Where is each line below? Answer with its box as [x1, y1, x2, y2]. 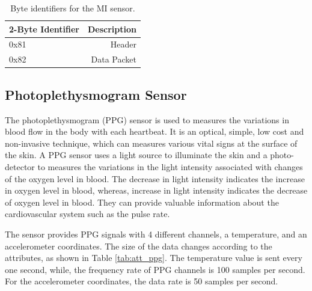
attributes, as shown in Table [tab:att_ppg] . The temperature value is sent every [5, 251, 302, 264]
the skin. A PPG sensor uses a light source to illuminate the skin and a [5, 149, 268, 161]
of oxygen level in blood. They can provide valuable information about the [5, 195, 279, 208]
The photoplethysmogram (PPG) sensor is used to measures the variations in [5, 113, 289, 126]
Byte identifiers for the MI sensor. [10, 2, 135, 14]
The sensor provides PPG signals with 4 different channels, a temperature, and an [5, 227, 307, 240]
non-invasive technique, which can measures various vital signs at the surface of [5, 136, 298, 149]
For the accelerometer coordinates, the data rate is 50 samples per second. [5, 275, 278, 287]
